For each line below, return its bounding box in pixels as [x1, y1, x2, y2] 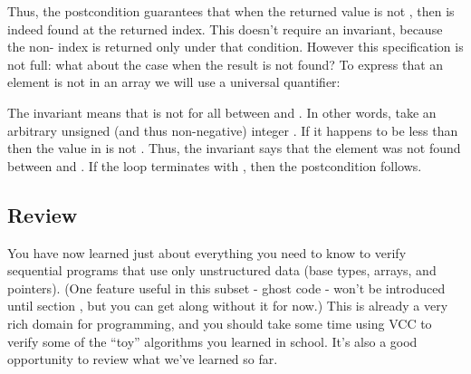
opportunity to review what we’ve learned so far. [7, 350, 278, 369]
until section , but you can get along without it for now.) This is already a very [7, 296, 448, 315]
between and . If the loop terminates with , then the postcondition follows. [7, 156, 422, 175]
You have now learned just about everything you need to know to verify [7, 243, 407, 262]
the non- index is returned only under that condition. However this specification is [7, 37, 464, 56]
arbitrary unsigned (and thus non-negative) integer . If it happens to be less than [7, 120, 458, 139]
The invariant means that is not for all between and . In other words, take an [7, 102, 437, 121]
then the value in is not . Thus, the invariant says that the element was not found [7, 139, 461, 158]
